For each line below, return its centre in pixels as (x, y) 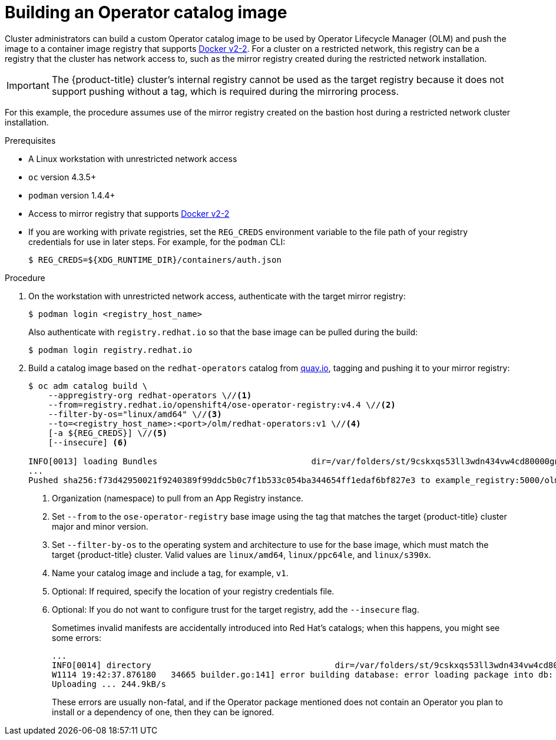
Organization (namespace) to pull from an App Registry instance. (178, 498)
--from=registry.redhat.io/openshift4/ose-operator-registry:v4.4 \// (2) (222, 404)
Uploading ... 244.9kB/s (109, 684)
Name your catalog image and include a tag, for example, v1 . (170, 573)
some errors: (77, 637)
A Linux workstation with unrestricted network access (133, 158)
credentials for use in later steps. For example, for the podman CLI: (157, 242)
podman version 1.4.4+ (72, 195)
